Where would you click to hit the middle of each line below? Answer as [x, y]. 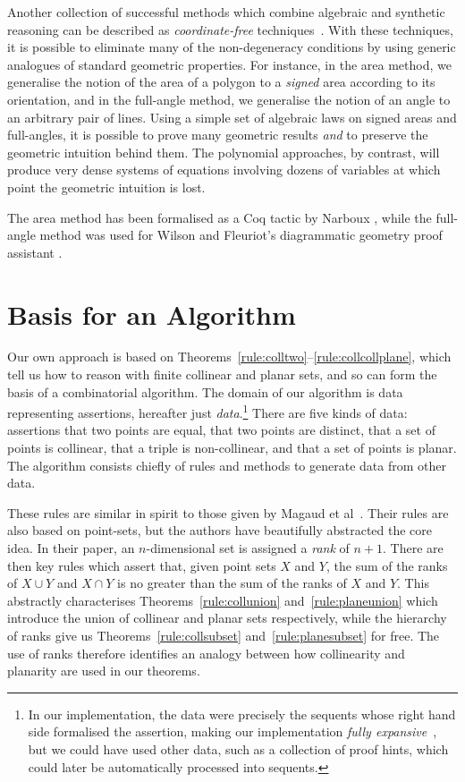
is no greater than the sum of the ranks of [232, 583]
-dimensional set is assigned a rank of [248, 548]
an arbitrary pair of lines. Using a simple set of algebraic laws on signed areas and [232, 117]
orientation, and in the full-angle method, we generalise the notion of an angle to [229, 99]
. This [413, 583]
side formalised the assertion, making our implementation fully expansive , [232, 731]
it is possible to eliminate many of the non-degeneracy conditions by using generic [232, 47]
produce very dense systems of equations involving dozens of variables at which [224, 170]
